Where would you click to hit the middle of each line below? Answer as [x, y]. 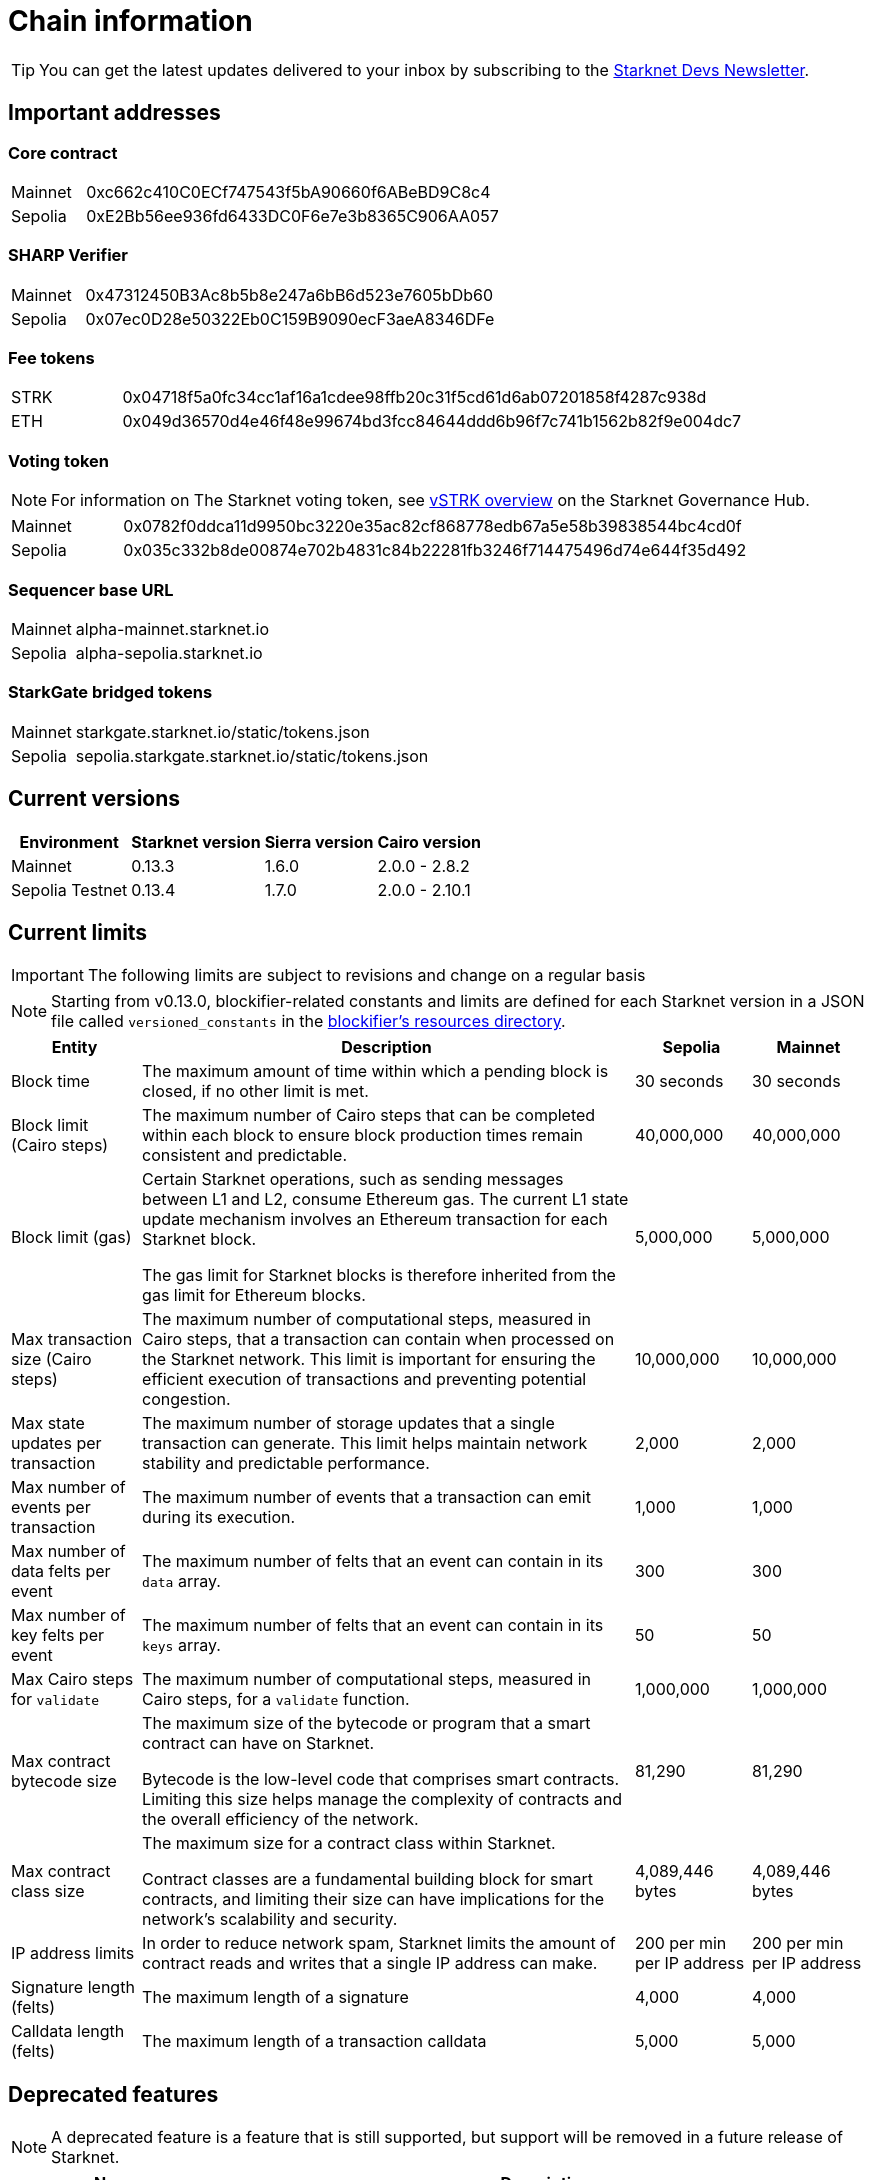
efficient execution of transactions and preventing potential [364, 1379]
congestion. [186, 1399]
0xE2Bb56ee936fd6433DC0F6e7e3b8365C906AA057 [292, 215]
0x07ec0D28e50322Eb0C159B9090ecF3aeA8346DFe [290, 318]
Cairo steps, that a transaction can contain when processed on [378, 1339]
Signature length [73, 1987]
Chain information [130, 21]
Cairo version [429, 841]
